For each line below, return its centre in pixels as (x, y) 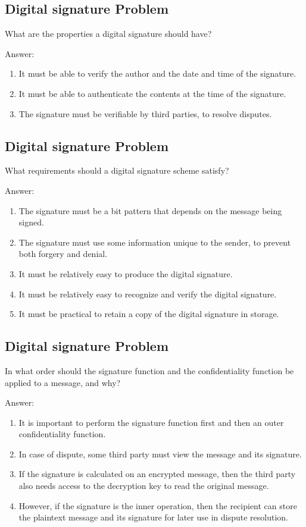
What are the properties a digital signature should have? (108, 34)
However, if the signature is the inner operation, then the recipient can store (158, 505)
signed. (31, 222)
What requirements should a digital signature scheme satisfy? (117, 170)
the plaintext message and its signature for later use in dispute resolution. (153, 517)
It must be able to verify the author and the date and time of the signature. (157, 73)
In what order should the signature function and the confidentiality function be (149, 370)
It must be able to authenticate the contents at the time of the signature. (152, 93)
